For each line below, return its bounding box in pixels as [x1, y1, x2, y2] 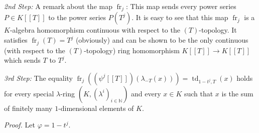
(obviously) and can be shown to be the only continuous [75, 35, 248, 45]
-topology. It [199, 25, 237, 35]
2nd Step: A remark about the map [4, 1, 112, 11]
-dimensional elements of [58, 102, 134, 113]
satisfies [4, 35, 28, 45]
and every [131, 88, 161, 98]
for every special [4, 88, 54, 98]
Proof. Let [4, 119, 35, 130]
